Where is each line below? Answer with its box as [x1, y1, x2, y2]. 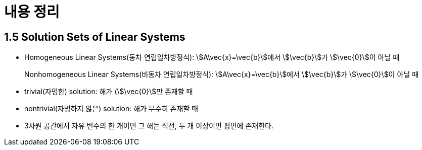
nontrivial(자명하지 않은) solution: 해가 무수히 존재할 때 [24, 104, 198, 113]
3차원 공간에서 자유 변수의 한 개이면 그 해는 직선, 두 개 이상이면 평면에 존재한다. [24, 121, 273, 130]
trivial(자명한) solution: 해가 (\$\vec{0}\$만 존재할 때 [24, 87, 193, 96]
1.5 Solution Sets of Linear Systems [4, 30, 185, 43]
